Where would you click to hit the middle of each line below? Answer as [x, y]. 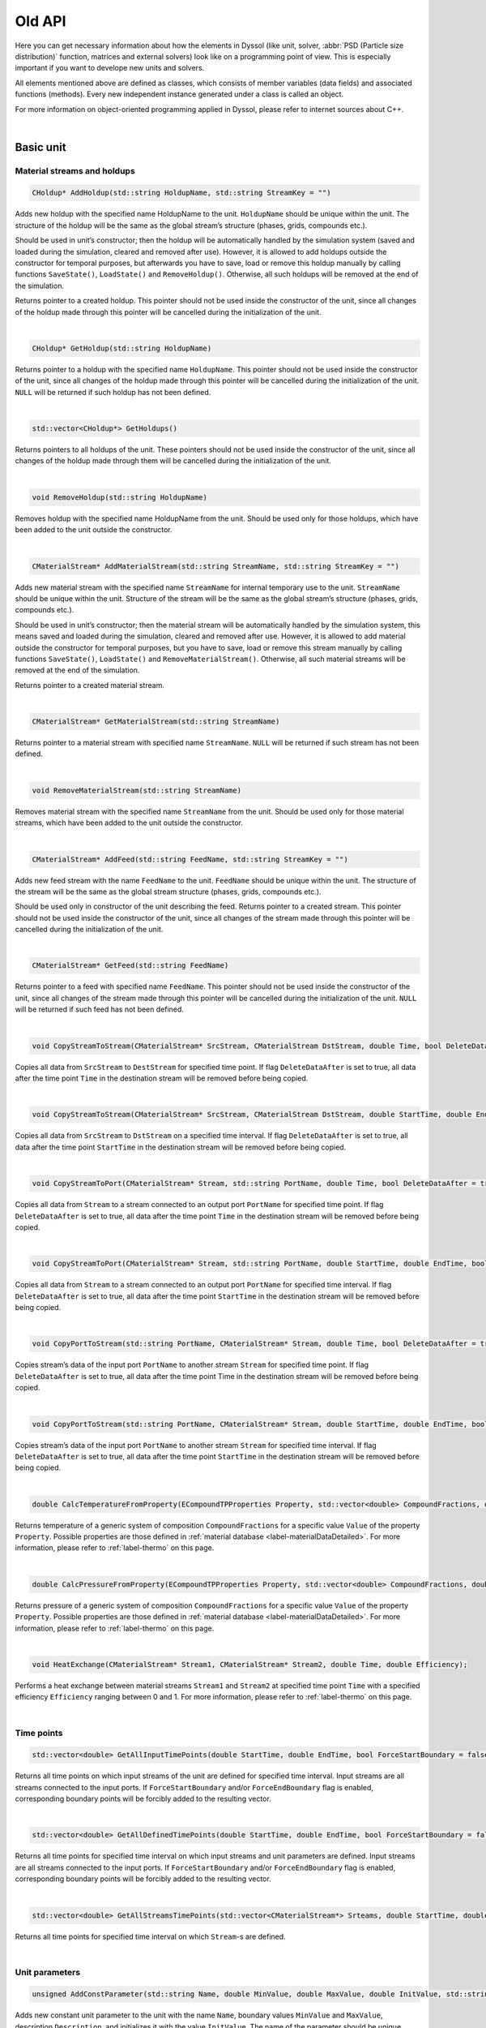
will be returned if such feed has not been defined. [99, 1009]
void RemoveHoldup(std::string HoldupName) [120, 497]
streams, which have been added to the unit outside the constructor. [129, 823]
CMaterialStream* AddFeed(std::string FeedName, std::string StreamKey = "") [190, 859]
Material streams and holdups [75, 170]
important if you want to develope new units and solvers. [110, 68]
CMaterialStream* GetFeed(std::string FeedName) [130, 966]
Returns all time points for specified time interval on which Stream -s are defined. [151, 1936]
